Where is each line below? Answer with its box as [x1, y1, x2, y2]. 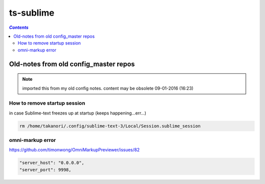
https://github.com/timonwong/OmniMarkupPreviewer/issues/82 [9, 147, 140, 153]
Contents [9, 24, 29, 30]
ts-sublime [9, 7, 54, 18]
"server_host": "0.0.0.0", [19, 160, 84, 166]
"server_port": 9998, [19, 167, 72, 172]
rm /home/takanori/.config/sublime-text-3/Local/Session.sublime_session [19, 123, 201, 129]
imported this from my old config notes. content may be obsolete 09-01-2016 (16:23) [22, 85, 194, 91]
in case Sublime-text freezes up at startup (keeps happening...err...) [9, 110, 147, 116]
